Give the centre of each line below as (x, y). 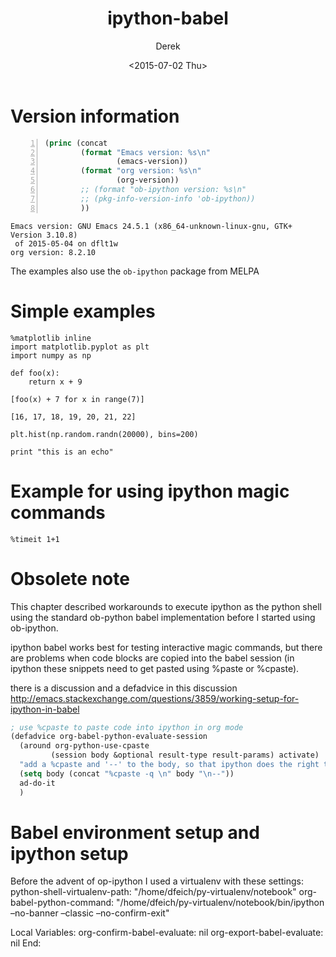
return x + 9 (55, 382)
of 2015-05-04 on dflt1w (66, 243)
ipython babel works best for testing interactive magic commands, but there (166, 647)
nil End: (26, 943)
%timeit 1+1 (35, 539)
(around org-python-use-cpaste (84, 746)
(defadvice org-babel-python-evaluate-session (109, 737)
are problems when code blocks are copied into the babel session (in (152, 658)
